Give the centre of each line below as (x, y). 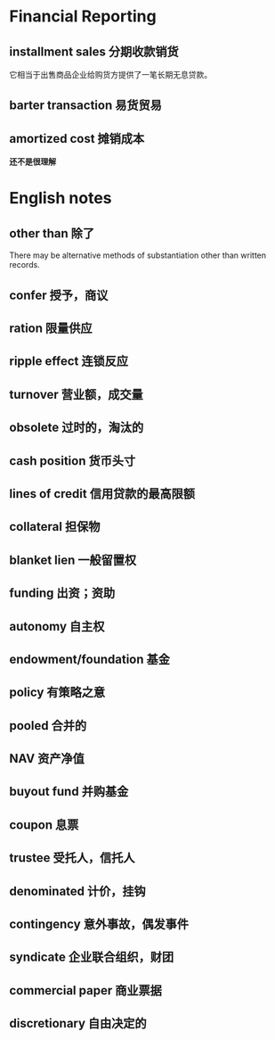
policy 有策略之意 (57, 693)
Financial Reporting (83, 17)
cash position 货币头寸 (73, 461)
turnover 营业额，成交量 (77, 394)
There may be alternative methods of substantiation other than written (138, 255)
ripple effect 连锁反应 (69, 362)
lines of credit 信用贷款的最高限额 (102, 494)
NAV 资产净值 (47, 759)
